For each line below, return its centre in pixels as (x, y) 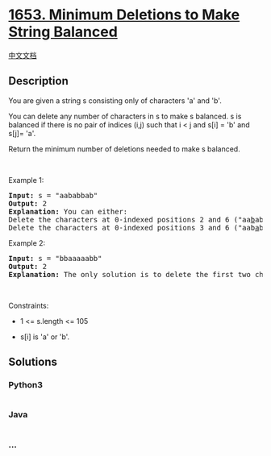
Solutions (33, 362)
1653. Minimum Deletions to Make (124, 15)
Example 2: (27, 243)
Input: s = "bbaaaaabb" (55, 258)
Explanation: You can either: (68, 211)
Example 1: (26, 180)
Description (38, 81)
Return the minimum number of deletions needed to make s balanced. (124, 149)
